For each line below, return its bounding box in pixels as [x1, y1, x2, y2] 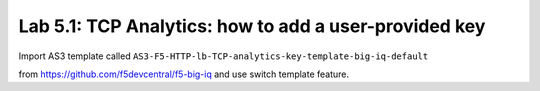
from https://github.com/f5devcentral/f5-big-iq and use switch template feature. [18, 68, 350, 80]
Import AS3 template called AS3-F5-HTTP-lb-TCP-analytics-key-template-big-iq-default [18, 50, 429, 62]
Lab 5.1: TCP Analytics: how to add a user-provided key [18, 15, 486, 37]
